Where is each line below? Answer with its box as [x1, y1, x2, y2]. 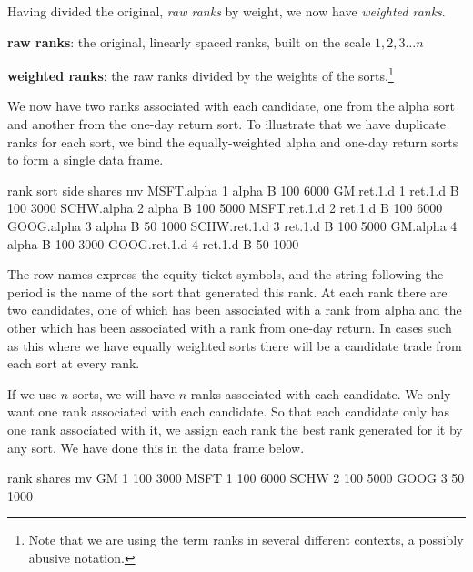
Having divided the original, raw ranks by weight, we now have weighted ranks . [7, 2, 446, 20]
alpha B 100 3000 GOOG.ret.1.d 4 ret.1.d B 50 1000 [7, 234, 299, 253]
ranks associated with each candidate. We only [190, 384, 451, 403]
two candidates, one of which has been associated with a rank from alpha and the [7, 300, 462, 319]
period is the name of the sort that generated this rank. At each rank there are [7, 282, 448, 301]
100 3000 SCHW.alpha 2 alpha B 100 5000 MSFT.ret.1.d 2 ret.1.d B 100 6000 [7, 198, 443, 217]
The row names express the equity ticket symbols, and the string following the [7, 265, 444, 284]
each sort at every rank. [7, 354, 140, 373]
